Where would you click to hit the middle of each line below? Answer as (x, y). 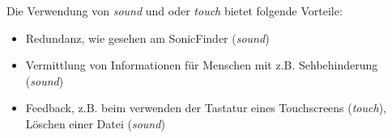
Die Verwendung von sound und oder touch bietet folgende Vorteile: (175, 10)
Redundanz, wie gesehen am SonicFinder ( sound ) (147, 38)
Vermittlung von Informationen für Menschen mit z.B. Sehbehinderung (202, 65)
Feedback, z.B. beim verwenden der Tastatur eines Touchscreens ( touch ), (206, 108)
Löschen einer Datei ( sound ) (95, 123)
